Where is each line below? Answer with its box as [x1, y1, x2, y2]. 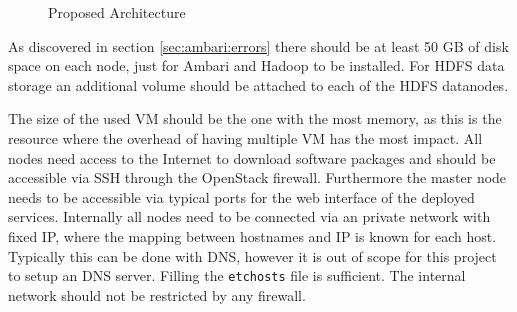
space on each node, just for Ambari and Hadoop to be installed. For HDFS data [8, 55, 505, 76]
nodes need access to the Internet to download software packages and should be [8, 147, 496, 168]
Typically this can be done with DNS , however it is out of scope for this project [8, 245, 497, 266]
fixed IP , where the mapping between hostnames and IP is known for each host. [8, 225, 497, 246]
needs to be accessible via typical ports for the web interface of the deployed [8, 186, 475, 207]
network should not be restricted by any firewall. [8, 284, 306, 305]
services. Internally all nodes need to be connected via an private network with [8, 206, 491, 227]
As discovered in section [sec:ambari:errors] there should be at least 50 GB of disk [8, 35, 509, 56]
